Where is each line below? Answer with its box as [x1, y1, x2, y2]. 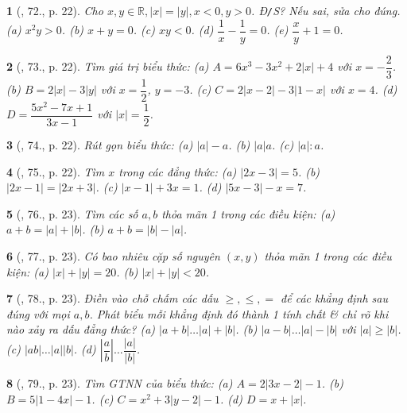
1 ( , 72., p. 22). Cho [6, 2, 103, 18]
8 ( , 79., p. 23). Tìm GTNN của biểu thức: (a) [6, 374, 233, 391]
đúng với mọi [6, 305, 70, 322]
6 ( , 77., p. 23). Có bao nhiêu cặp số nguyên [6, 247, 220, 264]
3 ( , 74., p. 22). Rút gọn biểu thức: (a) [6, 136, 193, 152]
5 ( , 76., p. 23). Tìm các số [6, 205, 138, 222]
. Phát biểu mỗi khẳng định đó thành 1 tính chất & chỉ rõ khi [89, 305, 389, 322]
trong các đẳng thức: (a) [118, 163, 237, 179]
